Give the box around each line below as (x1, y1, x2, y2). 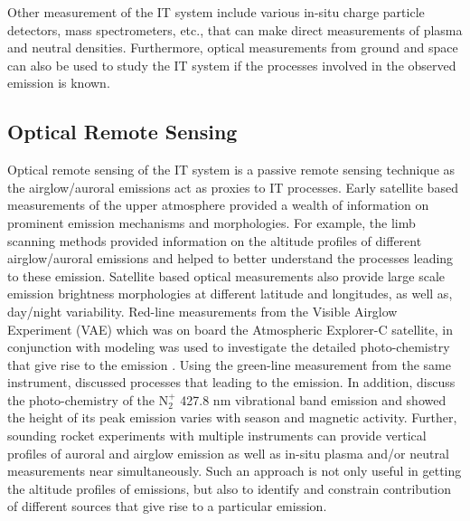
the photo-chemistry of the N (7, 390, 169, 409)
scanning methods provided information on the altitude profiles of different (7, 231, 422, 250)
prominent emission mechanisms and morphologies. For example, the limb (7, 213, 416, 232)
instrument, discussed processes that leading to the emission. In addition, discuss (7, 373, 456, 392)
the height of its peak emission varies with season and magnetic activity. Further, (7, 408, 457, 427)
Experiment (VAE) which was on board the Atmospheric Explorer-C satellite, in (7, 319, 453, 338)
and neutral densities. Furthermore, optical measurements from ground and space (7, 38, 458, 57)
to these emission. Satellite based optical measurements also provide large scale (7, 266, 446, 285)
